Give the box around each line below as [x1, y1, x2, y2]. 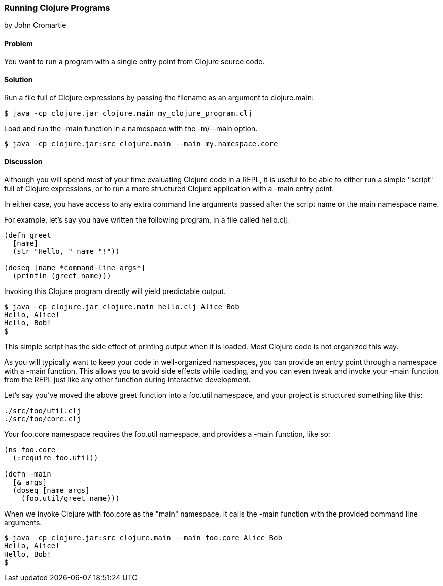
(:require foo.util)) [12, 454, 98, 462]
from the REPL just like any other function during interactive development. [4, 375, 251, 384]
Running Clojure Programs [4, 3, 110, 13]
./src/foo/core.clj [4, 415, 81, 423]
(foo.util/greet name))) [21, 494, 120, 503]
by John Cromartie [4, 21, 66, 30]
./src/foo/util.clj [4, 407, 81, 415]
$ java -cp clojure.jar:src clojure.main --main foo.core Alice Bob [4, 534, 282, 542]
